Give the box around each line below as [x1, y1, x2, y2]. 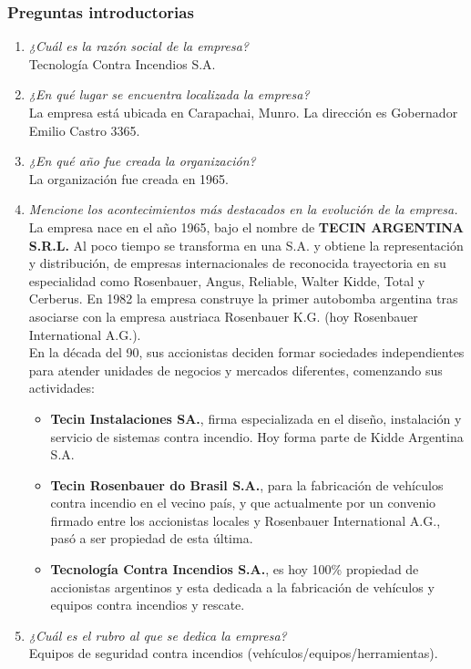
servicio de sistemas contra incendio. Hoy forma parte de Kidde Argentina [50, 427, 464, 446]
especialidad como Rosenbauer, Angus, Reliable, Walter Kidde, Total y [28, 271, 425, 290]
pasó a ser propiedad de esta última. [50, 529, 253, 548]
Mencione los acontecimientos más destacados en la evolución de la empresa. [28, 200, 458, 219]
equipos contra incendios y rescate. [50, 595, 245, 614]
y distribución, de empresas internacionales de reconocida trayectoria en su [28, 253, 446, 273]
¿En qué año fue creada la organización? [28, 151, 256, 170]
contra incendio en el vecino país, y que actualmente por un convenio [50, 493, 436, 512]
